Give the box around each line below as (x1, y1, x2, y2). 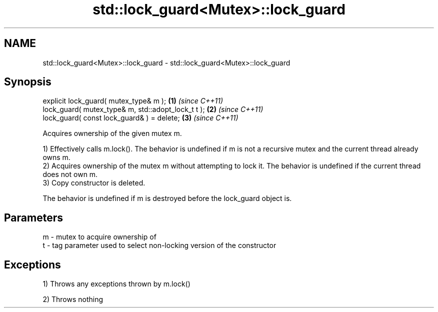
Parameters (4, 211, 63, 224)
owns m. (42, 153, 70, 162)
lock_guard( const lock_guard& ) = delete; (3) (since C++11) (42, 113, 238, 122)
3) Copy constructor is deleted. (42, 178, 145, 187)
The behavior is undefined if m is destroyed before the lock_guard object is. (42, 194, 292, 203)
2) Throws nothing (42, 295, 103, 304)
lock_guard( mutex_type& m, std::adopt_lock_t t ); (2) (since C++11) (42, 105, 263, 114)
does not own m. (42, 170, 98, 179)
